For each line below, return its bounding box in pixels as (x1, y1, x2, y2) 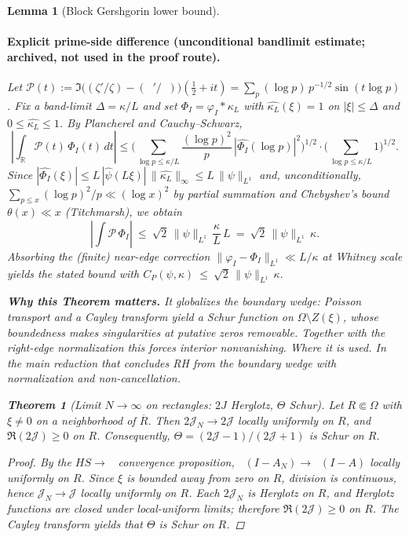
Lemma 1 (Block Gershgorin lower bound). (7, 2, 220, 18)
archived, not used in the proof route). (7, 48, 221, 64)
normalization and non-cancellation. (7, 370, 181, 386)
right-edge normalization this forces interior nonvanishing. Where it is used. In (7, 339, 386, 356)
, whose (342, 309, 378, 325)
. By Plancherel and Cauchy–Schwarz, (59, 114, 243, 130)
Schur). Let (289, 396, 344, 413)
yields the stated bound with (7, 265, 140, 281)
